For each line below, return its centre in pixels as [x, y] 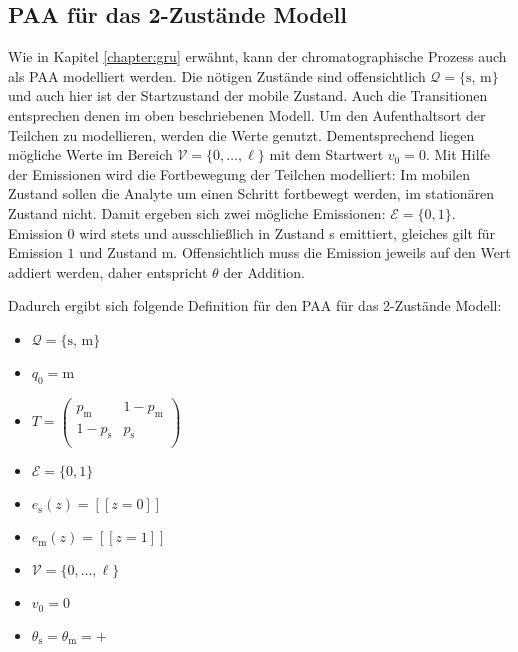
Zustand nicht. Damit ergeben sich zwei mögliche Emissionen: [197, 212]
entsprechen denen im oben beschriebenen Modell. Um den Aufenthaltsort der [247, 114]
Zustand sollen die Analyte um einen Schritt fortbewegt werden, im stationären [251, 193]
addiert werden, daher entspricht [108, 271]
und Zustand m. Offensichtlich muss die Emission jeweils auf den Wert [295, 252]
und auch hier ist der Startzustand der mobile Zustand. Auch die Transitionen [248, 95]
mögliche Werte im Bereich [90, 154]
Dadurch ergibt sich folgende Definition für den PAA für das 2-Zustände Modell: [255, 305]
